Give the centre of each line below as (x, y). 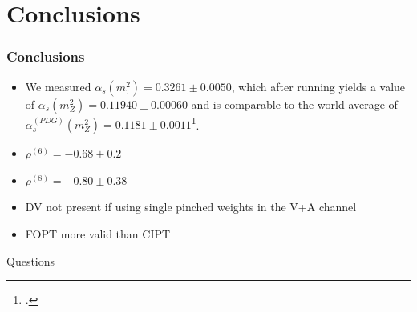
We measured (58, 86)
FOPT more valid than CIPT (98, 234)
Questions (31, 260)
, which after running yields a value (318, 86)
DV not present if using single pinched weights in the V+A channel (191, 207)
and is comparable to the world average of (294, 104)
